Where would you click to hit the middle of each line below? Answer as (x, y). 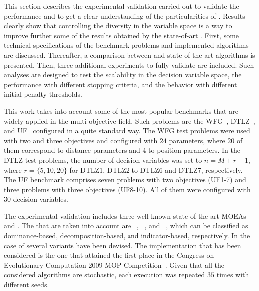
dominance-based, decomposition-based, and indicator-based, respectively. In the (127, 235)
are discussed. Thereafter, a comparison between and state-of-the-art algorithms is (129, 55)
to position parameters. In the (194, 150)
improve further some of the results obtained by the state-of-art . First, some (122, 35)
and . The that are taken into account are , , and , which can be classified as (126, 225)
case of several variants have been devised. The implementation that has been (123, 245)
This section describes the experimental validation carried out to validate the (122, 6)
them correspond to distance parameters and (72, 150)
